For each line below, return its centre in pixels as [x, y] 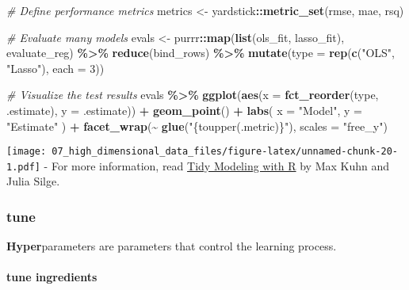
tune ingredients [52, 277]
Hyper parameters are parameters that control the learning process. [172, 246]
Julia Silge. [33, 181]
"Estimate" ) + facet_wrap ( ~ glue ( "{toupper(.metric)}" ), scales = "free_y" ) [197, 126]
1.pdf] [23, 167]
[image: [27, 152]
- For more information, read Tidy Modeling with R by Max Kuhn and [217, 165]
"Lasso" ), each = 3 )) [55, 68]
